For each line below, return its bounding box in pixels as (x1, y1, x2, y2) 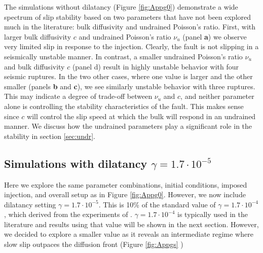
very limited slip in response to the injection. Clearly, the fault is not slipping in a (4, 41, 259, 52)
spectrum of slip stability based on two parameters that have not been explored (4, 11, 251, 22)
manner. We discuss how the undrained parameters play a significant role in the (4, 121, 252, 131)
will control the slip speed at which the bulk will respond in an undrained (27, 111, 256, 121)
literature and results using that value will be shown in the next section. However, (4, 219, 259, 229)
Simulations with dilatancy (4, 155, 147, 171)
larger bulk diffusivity (4, 31, 71, 42)
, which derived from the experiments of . (4, 209, 132, 220)
